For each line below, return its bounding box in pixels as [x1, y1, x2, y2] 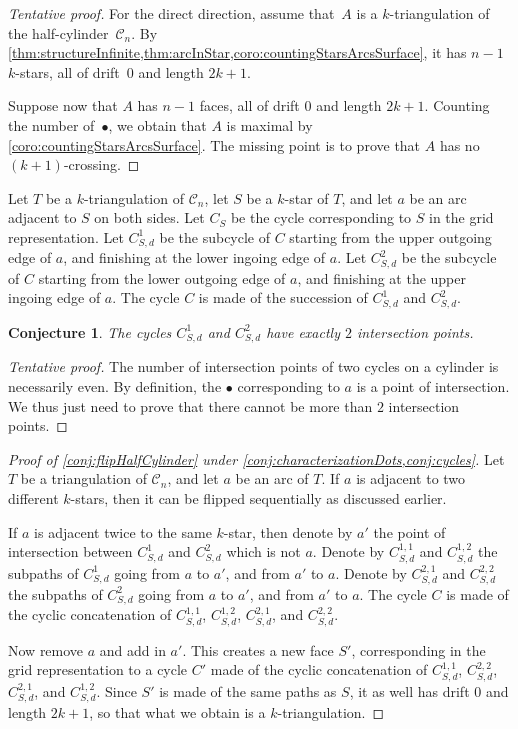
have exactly [266, 321, 340, 342]
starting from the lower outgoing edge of [38, 267, 286, 288]
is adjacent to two [356, 468, 466, 489]
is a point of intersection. [356, 375, 510, 396]
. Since [96, 680, 137, 701]
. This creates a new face [182, 639, 334, 660]
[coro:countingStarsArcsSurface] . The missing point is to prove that [8, 134, 421, 155]
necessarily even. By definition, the [8, 375, 222, 396]
